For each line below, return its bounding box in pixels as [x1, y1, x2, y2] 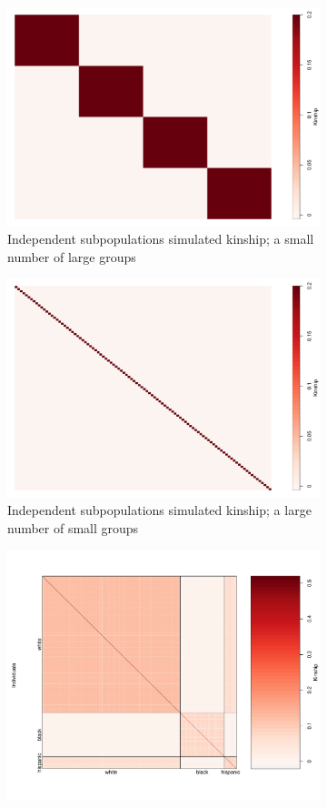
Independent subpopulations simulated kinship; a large [7, 500, 312, 520]
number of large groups [7, 247, 136, 266]
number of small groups [7, 519, 139, 538]
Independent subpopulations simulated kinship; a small [7, 229, 314, 248]
